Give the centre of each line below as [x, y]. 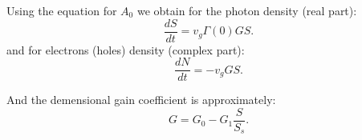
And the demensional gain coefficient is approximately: [141, 100]
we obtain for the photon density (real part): [247, 10]
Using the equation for [62, 10]
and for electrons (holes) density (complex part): [126, 49]
